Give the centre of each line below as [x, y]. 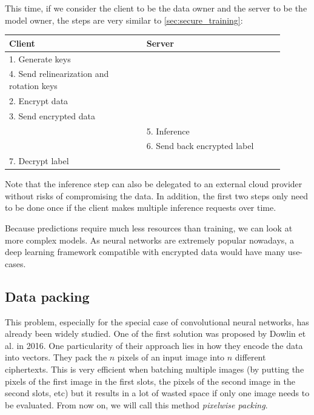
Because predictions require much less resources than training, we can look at [149, 228]
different [250, 357]
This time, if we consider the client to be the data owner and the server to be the [156, 8]
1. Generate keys [40, 58]
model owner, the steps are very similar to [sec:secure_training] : [124, 20]
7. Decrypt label [39, 161]
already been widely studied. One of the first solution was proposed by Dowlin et [155, 334]
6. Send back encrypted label [200, 146]
